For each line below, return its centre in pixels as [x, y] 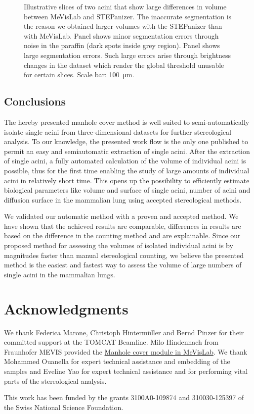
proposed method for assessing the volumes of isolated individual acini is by [119, 245]
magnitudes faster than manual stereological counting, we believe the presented [124, 255]
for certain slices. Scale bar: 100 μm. [79, 75]
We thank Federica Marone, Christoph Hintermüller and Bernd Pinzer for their [124, 332]
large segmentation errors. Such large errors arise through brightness [127, 55]
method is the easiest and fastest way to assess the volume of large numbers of [123, 265]
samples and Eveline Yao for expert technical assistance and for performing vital [126, 371]
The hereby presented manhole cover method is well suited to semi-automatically [127, 122]
